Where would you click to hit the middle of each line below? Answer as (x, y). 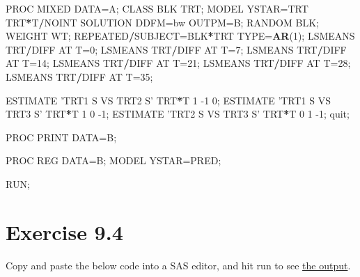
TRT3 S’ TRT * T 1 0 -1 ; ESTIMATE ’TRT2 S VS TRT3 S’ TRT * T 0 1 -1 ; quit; (178, 114)
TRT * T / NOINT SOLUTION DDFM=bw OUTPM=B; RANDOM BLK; (162, 22)
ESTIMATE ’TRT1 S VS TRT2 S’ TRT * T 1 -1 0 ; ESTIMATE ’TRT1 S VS (169, 100)
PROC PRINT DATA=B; (61, 137)
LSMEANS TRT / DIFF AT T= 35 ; (79, 76)
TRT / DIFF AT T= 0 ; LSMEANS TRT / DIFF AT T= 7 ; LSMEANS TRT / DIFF (176, 49)
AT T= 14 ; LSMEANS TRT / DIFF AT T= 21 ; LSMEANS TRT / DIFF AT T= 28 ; (178, 63)
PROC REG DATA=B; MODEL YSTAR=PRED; (114, 160)
